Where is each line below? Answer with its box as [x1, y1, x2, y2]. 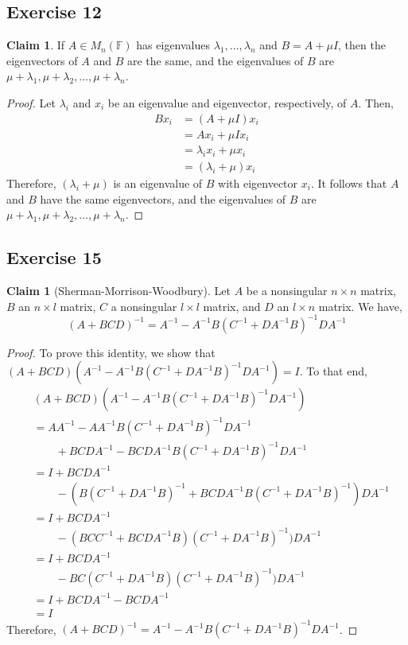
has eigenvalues [136, 37, 211, 53]
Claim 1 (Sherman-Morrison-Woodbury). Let [6, 282, 231, 298]
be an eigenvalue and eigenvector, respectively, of [107, 94, 347, 111]
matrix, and [203, 297, 261, 314]
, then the [338, 37, 386, 53]
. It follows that [310, 174, 387, 191]
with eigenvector [218, 174, 298, 191]
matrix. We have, [318, 297, 402, 314]
